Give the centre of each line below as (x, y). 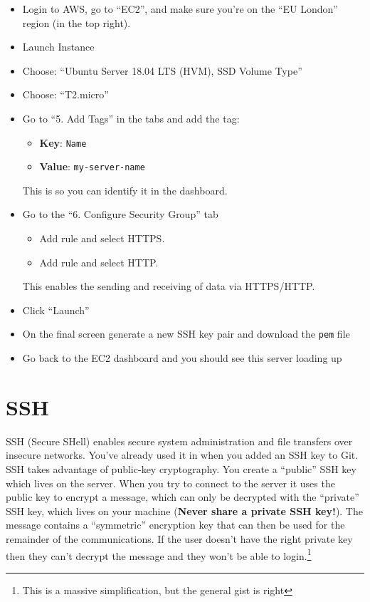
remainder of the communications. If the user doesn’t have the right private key (179, 538)
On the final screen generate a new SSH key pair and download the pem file (186, 334)
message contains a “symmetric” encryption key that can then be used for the (175, 525)
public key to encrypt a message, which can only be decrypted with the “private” (183, 497)
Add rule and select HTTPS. (102, 238)
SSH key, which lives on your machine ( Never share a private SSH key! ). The (184, 510)
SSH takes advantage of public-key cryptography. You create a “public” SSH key (181, 469)
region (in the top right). (76, 22)
